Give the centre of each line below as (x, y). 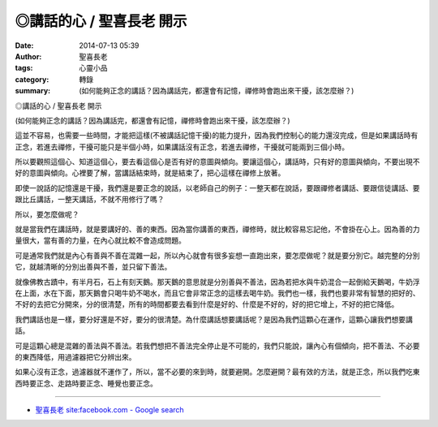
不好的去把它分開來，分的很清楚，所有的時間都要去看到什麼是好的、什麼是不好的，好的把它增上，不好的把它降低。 (207, 304)
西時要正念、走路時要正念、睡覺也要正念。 (86, 383)
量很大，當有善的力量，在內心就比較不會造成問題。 (100, 240)
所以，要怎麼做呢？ (47, 214)
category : (32, 79)
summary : (33, 91)
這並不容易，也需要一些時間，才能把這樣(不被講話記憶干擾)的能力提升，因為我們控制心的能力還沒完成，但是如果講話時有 (217, 136)
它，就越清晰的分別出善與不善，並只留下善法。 (93, 267)
